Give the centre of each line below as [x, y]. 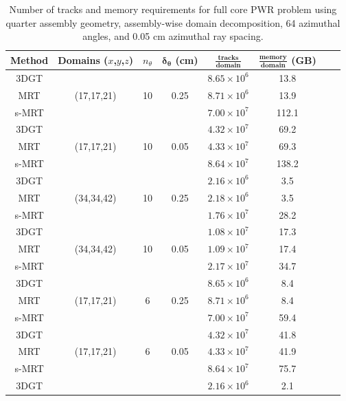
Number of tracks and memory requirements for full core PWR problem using [173, 9]
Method [30, 59]
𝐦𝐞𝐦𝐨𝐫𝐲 [273, 57]
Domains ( [83, 59]
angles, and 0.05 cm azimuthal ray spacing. [173, 36]
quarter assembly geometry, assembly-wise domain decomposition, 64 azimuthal [173, 22]
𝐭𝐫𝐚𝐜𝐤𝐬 [228, 58]
